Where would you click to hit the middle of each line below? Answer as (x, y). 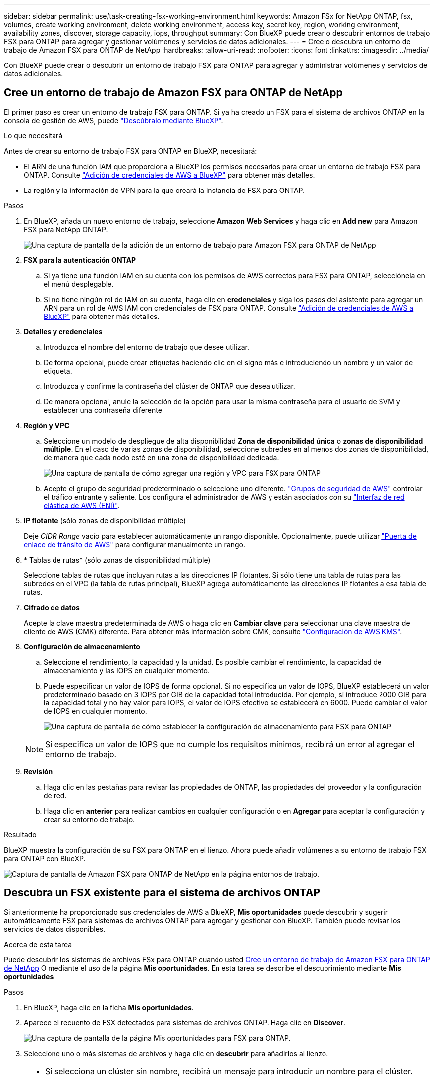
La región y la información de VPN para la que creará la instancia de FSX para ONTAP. (164, 190)
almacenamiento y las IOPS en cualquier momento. (127, 670)
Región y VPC (47, 425)
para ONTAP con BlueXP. (45, 858)
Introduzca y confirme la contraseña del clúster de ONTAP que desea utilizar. (169, 386)
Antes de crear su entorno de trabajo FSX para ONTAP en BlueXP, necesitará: (131, 151)
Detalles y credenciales (63, 331)
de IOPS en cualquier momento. (95, 711)
